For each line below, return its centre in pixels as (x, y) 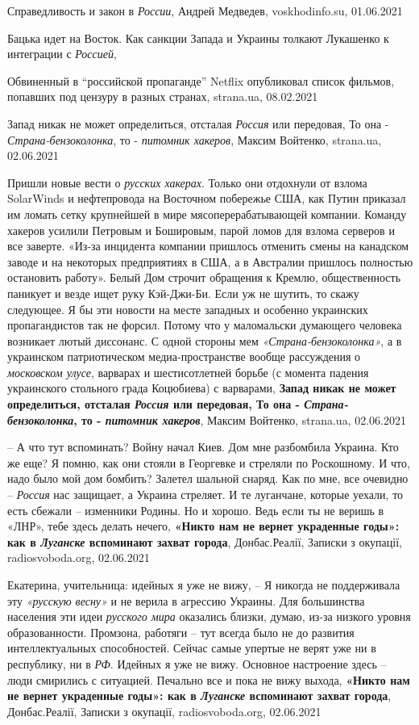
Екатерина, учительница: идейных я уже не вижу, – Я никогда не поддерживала (204, 585)
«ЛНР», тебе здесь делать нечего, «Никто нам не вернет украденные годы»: (203, 526)
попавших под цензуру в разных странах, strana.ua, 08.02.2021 (163, 96)
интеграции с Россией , (62, 54)
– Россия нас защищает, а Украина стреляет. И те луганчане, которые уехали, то (205, 495)
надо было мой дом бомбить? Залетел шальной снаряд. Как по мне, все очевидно (208, 478)
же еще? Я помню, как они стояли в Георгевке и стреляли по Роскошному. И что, (209, 462)
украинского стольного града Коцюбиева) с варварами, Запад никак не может (202, 388)
